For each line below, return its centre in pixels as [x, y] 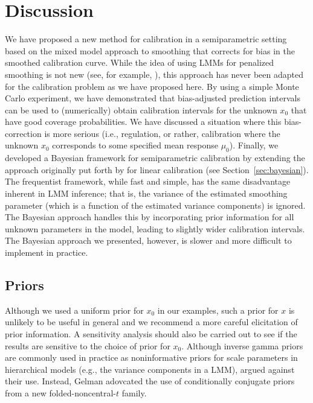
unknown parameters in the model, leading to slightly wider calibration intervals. [155, 228]
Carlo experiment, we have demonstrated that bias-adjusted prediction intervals [153, 98]
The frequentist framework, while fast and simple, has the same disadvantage [148, 181]
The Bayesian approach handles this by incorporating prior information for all [150, 217]
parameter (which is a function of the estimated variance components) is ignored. [155, 205]
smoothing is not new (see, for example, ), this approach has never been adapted [154, 74]
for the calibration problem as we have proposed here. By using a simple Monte [152, 86]
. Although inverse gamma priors [242, 345]
